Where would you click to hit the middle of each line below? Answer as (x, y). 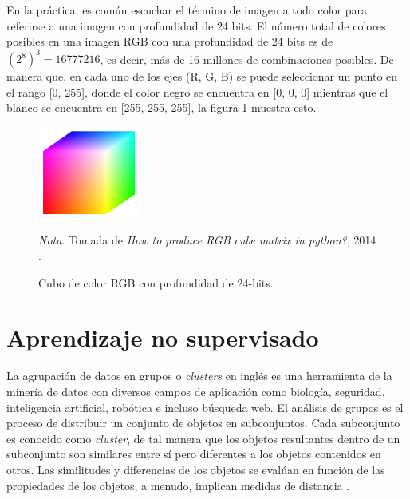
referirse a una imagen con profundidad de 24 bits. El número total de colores (196, 25)
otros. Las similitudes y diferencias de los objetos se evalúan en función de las (196, 469)
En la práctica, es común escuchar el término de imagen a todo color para (187, 10)
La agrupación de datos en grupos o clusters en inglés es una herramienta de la (199, 376)
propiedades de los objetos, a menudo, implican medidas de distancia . (178, 485)
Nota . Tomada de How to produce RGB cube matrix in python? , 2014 (207, 240)
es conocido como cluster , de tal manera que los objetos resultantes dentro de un (203, 438)
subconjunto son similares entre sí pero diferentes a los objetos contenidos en (194, 454)
